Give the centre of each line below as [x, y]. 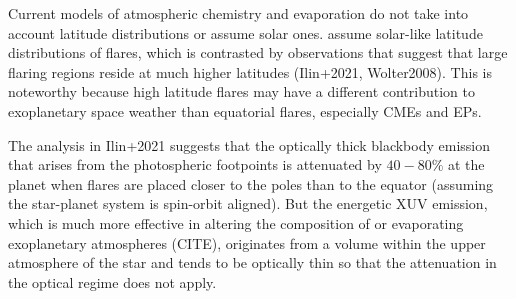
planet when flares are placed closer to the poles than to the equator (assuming [251, 183]
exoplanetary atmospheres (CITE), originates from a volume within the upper [247, 242]
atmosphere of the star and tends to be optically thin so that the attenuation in [252, 262]
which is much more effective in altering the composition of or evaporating [236, 222]
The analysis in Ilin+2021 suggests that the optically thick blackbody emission [249, 144]
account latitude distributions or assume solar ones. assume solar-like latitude [245, 32]
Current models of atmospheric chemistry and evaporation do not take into [238, 13]
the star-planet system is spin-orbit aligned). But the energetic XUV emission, [248, 203]
